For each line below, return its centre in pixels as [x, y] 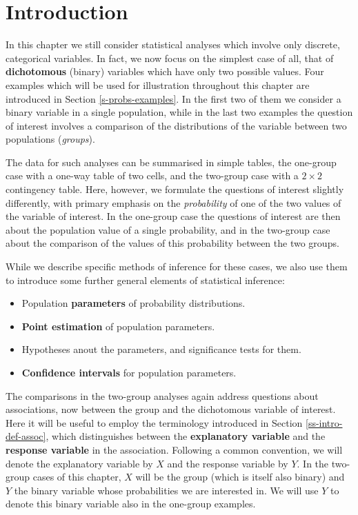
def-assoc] [26, 436]
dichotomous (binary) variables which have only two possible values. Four [165, 71]
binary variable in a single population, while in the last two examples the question [179, 112]
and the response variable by [228, 463]
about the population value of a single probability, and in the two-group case [168, 229]
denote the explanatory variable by [79, 463]
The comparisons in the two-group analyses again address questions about [162, 395]
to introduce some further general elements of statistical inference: [145, 280]
